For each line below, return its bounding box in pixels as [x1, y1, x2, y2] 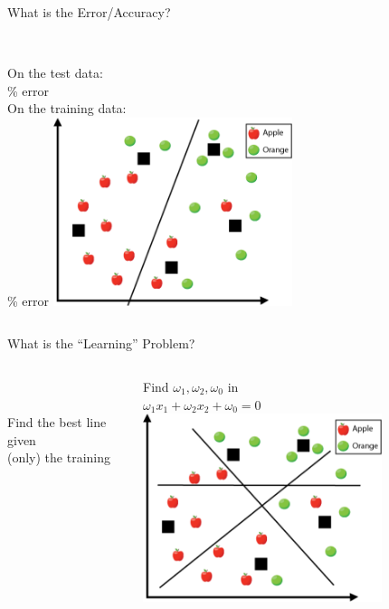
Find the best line [7, 413, 107, 432]
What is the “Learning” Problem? [7, 334, 195, 353]
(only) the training [7, 448, 111, 467]
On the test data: [7, 63, 103, 82]
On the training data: [7, 99, 127, 118]
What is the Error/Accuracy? [7, 3, 171, 21]
